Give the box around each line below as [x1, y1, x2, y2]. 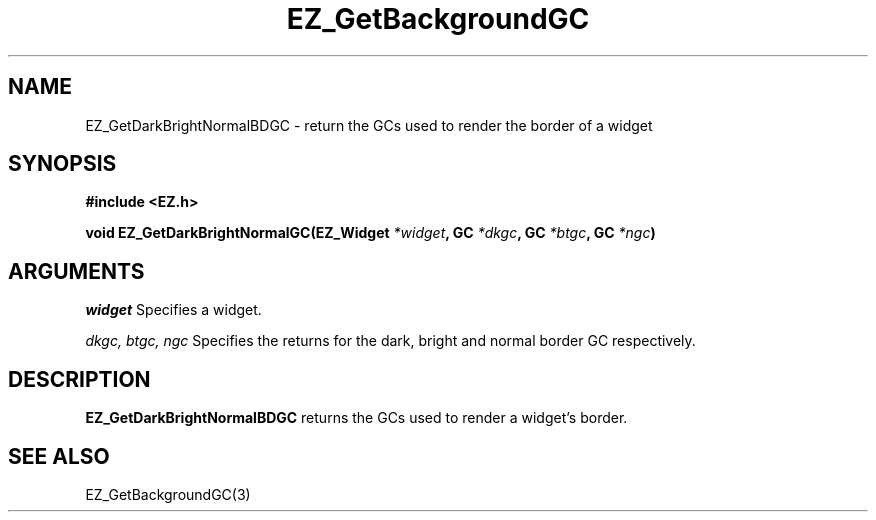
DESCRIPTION [8, 366, 151, 392]
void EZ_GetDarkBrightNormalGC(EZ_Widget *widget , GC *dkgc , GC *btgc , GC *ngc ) [85, 224, 656, 242]
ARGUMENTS [8, 258, 145, 284]
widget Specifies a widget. [85, 301, 262, 319]
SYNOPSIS [8, 151, 117, 177]
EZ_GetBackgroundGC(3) [85, 485, 251, 503]
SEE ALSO [8, 443, 110, 469]
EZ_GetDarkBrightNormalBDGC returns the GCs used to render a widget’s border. [85, 409, 628, 427]
